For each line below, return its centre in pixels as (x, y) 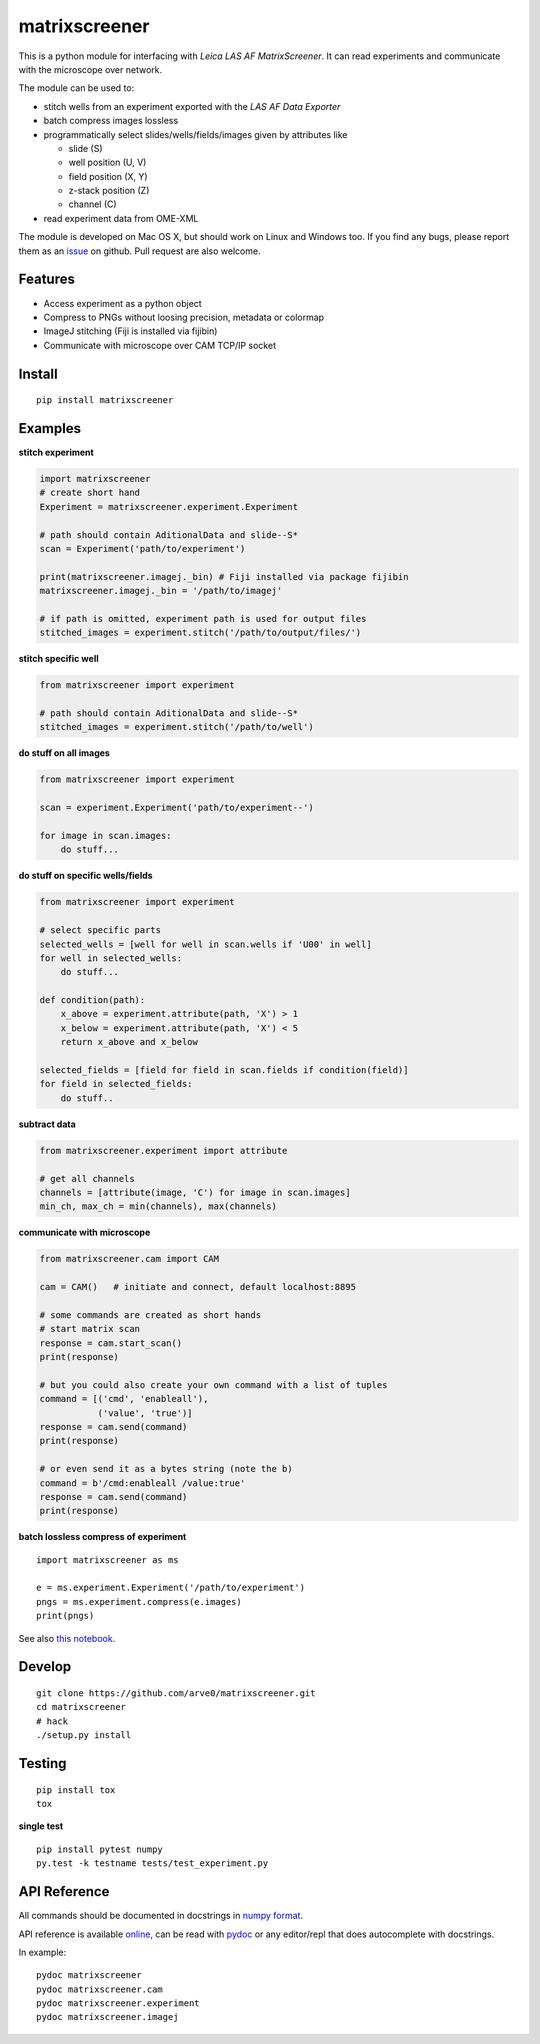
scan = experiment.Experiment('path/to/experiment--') (176, 808)
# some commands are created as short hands (150, 1314)
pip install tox (76, 1789)
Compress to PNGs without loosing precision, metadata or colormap (184, 317)
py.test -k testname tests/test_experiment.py (152, 1863)
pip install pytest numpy (100, 1849)
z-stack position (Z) (109, 191)
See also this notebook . (67, 1638)
